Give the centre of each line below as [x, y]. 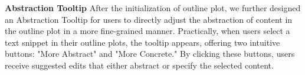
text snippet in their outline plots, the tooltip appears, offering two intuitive [142, 42]
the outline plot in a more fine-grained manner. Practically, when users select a [147, 31]
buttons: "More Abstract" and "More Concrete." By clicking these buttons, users [150, 54]
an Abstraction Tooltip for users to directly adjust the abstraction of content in [149, 19]
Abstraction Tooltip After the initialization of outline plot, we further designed [153, 8]
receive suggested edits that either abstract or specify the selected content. [139, 65]
